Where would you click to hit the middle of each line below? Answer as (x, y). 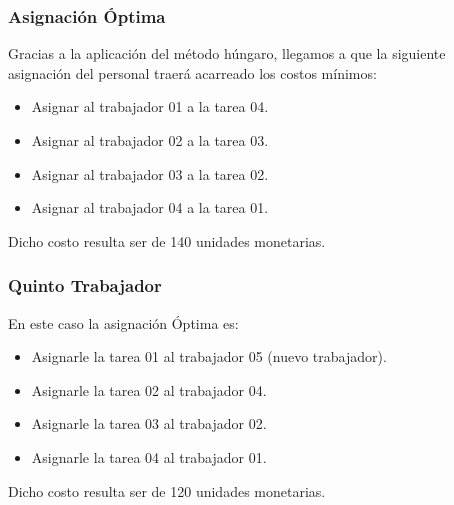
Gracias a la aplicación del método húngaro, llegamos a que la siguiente (227, 53)
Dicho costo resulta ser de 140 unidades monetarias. (167, 240)
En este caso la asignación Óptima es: (123, 322)
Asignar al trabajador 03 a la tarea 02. (150, 173)
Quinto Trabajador (85, 285)
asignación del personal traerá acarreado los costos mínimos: (192, 72)
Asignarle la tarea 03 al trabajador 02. (149, 423)
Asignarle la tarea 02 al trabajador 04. (149, 389)
